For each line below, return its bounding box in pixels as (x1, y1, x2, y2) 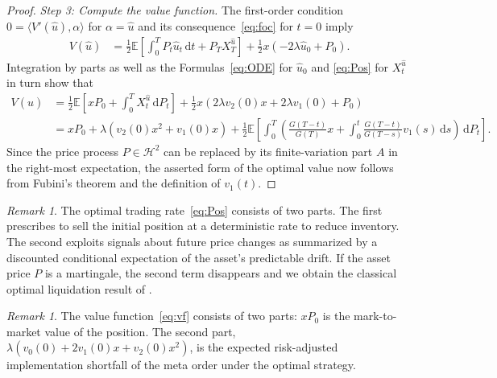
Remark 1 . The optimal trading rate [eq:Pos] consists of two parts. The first (6, 201, 383, 218)
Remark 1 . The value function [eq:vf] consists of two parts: (6, 307, 297, 324)
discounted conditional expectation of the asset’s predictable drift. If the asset (6, 249, 391, 265)
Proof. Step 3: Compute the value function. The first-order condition (6, 2, 344, 18)
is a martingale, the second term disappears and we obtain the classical (44, 265, 397, 281)
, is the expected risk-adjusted (189, 339, 338, 355)
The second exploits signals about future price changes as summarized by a (6, 232, 378, 249)
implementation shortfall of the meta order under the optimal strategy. (6, 356, 356, 373)
